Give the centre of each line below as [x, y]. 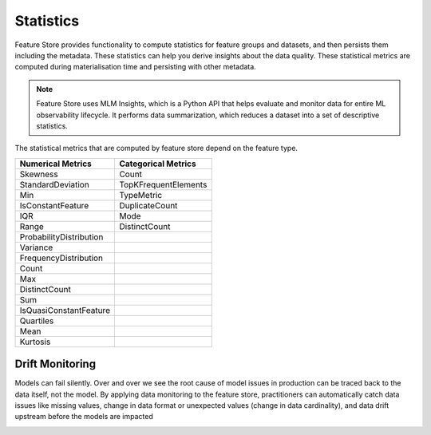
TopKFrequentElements [163, 184]
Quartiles [37, 321]
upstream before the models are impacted [84, 417]
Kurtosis [35, 342]
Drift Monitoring [55, 364]
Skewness [39, 174]
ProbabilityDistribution [61, 237]
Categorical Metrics [158, 164]
